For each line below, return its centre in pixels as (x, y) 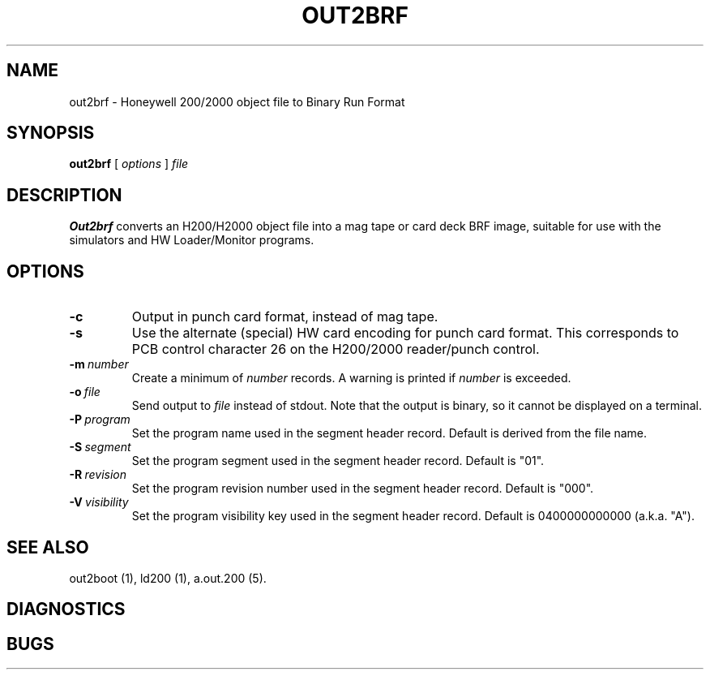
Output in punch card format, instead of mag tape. (285, 317)
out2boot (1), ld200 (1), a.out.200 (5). (168, 578)
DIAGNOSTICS (66, 609)
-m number (99, 364)
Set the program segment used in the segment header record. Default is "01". (338, 461)
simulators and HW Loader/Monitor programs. (192, 240)
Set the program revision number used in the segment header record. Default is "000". (363, 489)
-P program (100, 420)
